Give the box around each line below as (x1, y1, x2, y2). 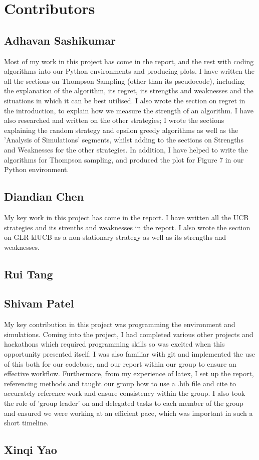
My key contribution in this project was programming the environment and (4, 319, 235, 330)
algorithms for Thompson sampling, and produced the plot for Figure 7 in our (4, 154, 244, 165)
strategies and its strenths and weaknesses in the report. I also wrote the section (4, 222, 250, 232)
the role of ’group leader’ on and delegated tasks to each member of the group (4, 398, 243, 408)
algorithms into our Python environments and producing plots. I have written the (4, 66, 255, 76)
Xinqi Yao (4, 442, 57, 457)
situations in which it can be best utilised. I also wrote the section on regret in (4, 95, 245, 105)
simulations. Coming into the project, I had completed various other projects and (4, 329, 253, 339)
